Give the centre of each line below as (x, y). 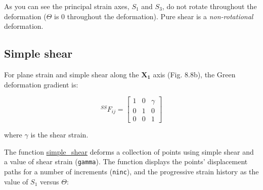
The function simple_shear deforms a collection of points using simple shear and (129, 151)
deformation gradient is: (41, 84)
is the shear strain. (59, 135)
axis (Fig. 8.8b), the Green (194, 74)
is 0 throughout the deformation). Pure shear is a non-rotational (154, 16)
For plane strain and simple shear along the (72, 74)
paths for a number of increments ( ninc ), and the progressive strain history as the (131, 172)
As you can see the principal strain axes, (67, 6)
